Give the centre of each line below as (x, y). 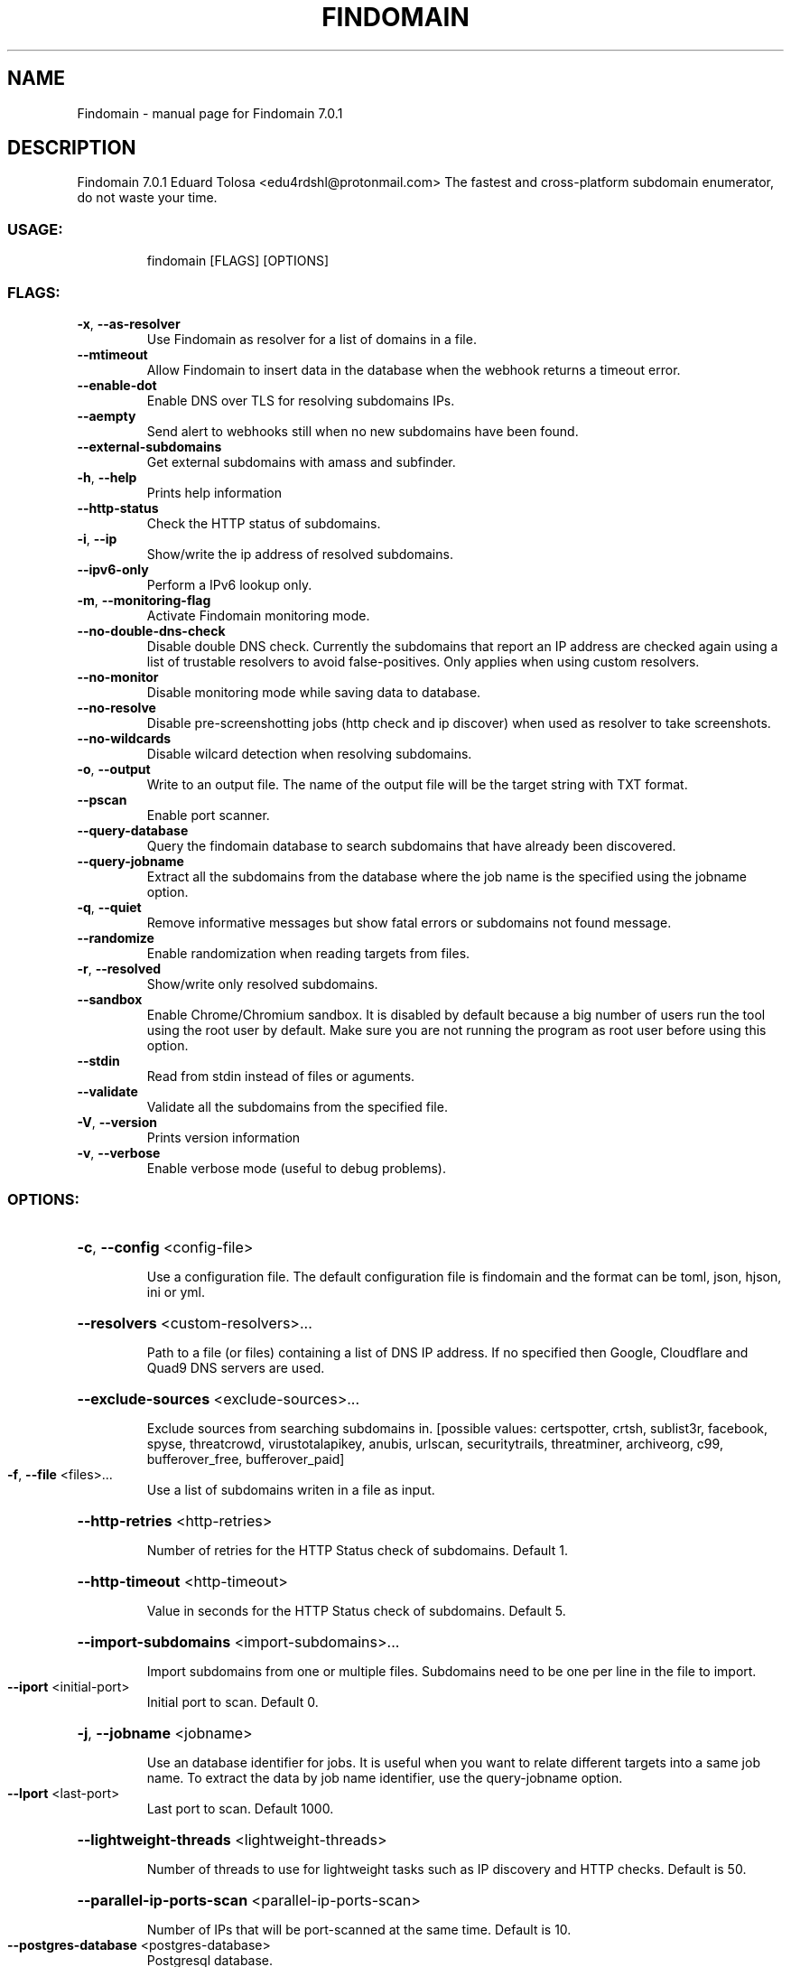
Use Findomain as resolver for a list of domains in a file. (312, 339)
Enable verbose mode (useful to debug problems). (296, 1168)
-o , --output (114, 769)
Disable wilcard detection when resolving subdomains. (309, 753)
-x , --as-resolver (129, 323)
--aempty (107, 415)
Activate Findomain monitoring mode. (258, 615)
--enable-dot (117, 385)
